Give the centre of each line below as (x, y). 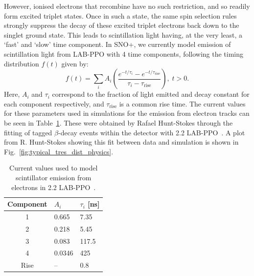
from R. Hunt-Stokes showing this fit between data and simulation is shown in (121, 142)
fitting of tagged (28, 132)
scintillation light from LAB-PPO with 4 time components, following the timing (124, 53)
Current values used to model (54, 168)
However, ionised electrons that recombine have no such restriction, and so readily (127, 6)
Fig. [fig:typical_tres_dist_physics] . (59, 151)
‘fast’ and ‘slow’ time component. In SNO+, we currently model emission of (117, 44)
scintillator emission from (54, 177)
